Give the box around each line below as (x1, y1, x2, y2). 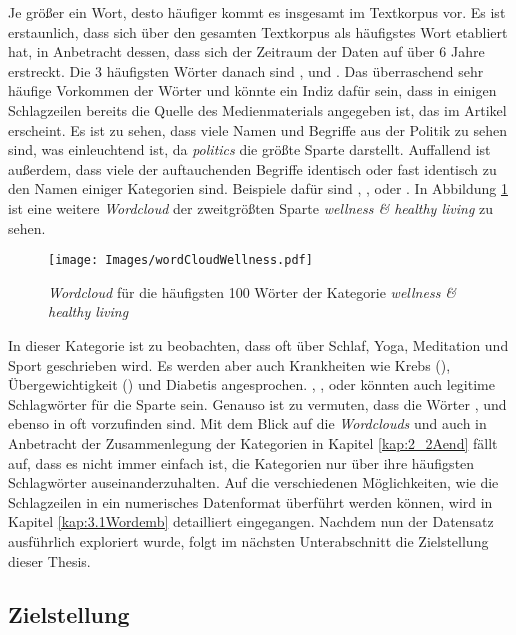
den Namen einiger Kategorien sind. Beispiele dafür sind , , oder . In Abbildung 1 (8, 178, 508, 199)
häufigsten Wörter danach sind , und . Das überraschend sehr (106, 60, 484, 81)
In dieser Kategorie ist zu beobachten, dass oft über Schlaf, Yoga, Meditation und (8, 334, 509, 355)
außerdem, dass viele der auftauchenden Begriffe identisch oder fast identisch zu (8, 158, 497, 179)
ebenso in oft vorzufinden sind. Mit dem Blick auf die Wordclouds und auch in (8, 413, 487, 434)
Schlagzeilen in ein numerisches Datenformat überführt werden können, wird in (8, 491, 493, 512)
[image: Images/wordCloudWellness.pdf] (48, 253, 313, 268)
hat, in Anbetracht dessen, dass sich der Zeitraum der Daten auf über (8, 41, 435, 62)
